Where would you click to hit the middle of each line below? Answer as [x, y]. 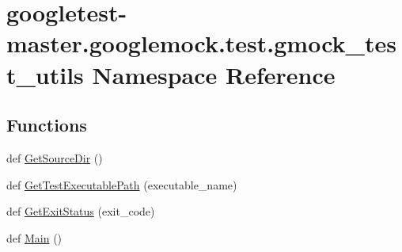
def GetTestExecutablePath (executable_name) [122, 184]
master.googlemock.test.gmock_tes [201, 43]
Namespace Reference [214, 74]
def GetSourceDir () [55, 157]
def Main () [34, 237]
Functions [47, 125]
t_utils [45, 74]
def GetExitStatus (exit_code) [81, 211]
